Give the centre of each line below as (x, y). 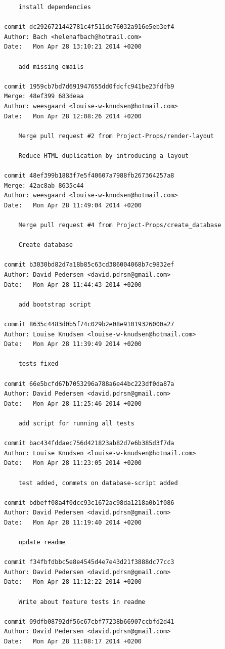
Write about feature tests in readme (82, 602)
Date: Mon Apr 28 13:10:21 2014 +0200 (73, 47)
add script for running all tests (76, 423)
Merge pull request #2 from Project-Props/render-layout (116, 136)
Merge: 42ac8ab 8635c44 (44, 185)
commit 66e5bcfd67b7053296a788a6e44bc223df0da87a (89, 384)
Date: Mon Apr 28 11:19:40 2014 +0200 (73, 522)
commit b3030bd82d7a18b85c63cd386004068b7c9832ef (89, 265)
